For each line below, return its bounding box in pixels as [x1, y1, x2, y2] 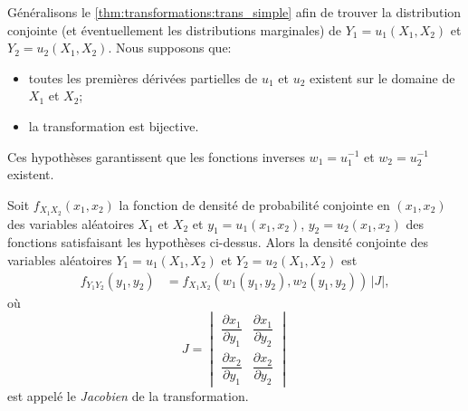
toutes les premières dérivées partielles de [28, 68, 258, 87]
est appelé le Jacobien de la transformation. [7, 387, 249, 406]
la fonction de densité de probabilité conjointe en [119, 195, 390, 214]
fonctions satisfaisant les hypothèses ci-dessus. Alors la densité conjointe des [7, 233, 428, 252]
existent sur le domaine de [310, 68, 455, 87]
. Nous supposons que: [108, 38, 232, 57]
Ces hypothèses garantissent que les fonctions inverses [7, 147, 305, 166]
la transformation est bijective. [28, 116, 199, 135]
